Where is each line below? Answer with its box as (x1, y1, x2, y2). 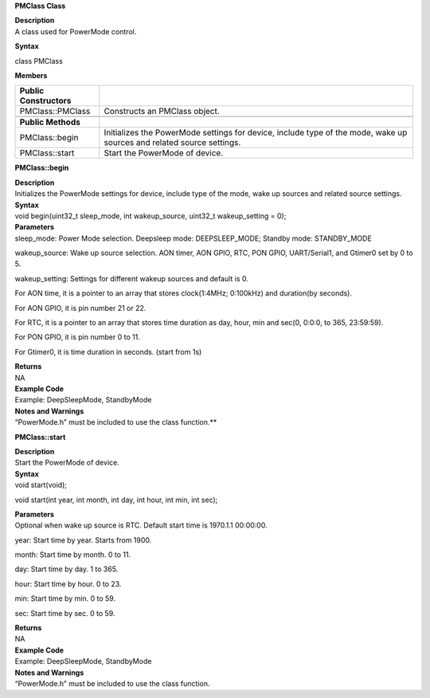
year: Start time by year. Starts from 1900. (14, 535, 152, 545)
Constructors (19, 96, 72, 107)
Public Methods (19, 116, 81, 127)
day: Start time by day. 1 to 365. (14, 564, 119, 574)
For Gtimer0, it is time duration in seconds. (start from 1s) (14, 347, 202, 356)
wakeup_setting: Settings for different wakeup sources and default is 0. (14, 273, 248, 283)
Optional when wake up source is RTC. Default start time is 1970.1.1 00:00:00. (14, 520, 268, 530)
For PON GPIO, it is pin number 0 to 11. (14, 332, 141, 342)
